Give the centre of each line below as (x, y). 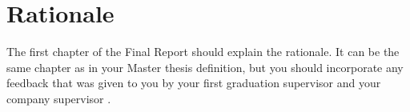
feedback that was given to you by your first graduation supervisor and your (194, 83)
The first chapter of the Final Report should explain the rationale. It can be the (203, 52)
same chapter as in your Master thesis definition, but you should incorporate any (205, 67)
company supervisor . (59, 98)
